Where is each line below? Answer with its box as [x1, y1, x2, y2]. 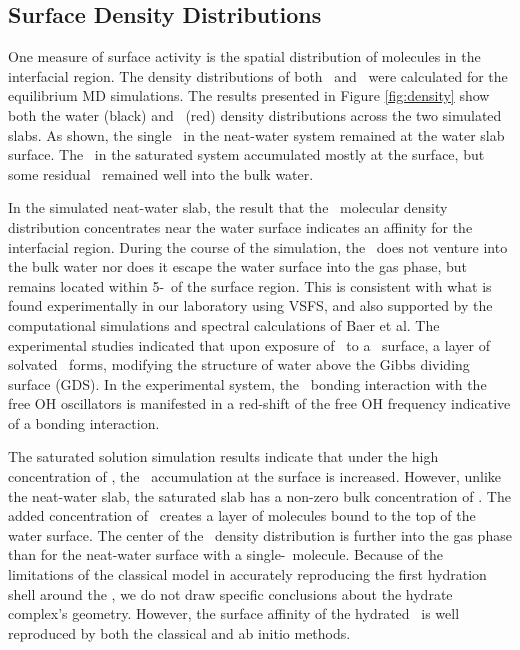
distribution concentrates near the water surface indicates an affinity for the [8, 216, 473, 237]
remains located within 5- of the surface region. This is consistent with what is [8, 275, 492, 296]
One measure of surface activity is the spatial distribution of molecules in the [8, 46, 481, 67]
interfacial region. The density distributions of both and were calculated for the [8, 65, 508, 86]
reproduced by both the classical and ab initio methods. [8, 622, 351, 643]
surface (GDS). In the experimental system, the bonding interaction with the [8, 373, 487, 394]
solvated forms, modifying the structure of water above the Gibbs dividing [8, 354, 470, 375]
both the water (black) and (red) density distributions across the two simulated [8, 104, 502, 125]
